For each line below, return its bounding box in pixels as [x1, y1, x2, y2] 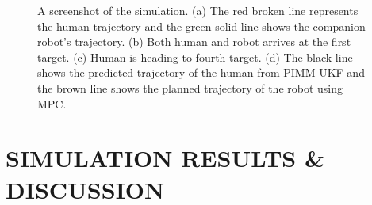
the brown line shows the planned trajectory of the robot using [37, 79, 343, 96]
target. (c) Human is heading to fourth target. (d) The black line [37, 48, 353, 65]
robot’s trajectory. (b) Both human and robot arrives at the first [37, 33, 351, 50]
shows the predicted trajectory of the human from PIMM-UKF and [37, 64, 365, 81]
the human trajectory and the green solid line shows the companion [37, 17, 366, 34]
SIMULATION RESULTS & [6, 142, 324, 174]
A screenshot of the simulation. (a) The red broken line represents [37, 2, 359, 18]
